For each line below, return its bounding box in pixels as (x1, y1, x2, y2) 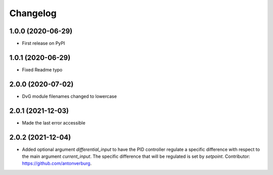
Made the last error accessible (22, 119, 85, 126)
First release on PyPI (22, 40, 65, 47)
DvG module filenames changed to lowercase (22, 93, 117, 99)
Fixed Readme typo (22, 66, 63, 73)
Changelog (9, 8, 57, 19)
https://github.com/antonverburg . (22, 160, 92, 166)
